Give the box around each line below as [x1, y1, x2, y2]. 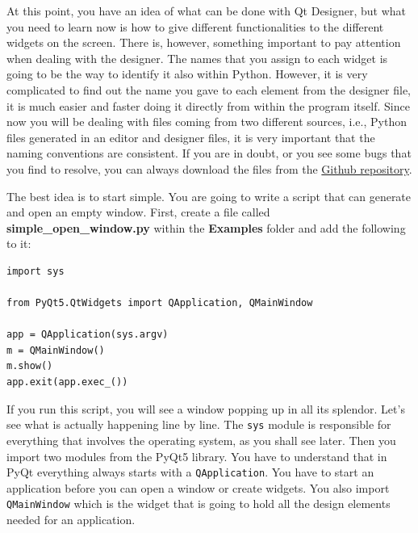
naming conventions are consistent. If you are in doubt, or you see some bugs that [6, 145, 412, 162]
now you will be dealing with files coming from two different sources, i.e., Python [6, 113, 407, 130]
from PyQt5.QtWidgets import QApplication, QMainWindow [6, 297, 313, 309]
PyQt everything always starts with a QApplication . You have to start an [6, 464, 374, 481]
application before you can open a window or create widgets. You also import [6, 479, 390, 496]
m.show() [6, 360, 53, 372]
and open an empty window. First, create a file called [6, 204, 270, 220]
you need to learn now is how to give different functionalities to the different [6, 18, 384, 35]
